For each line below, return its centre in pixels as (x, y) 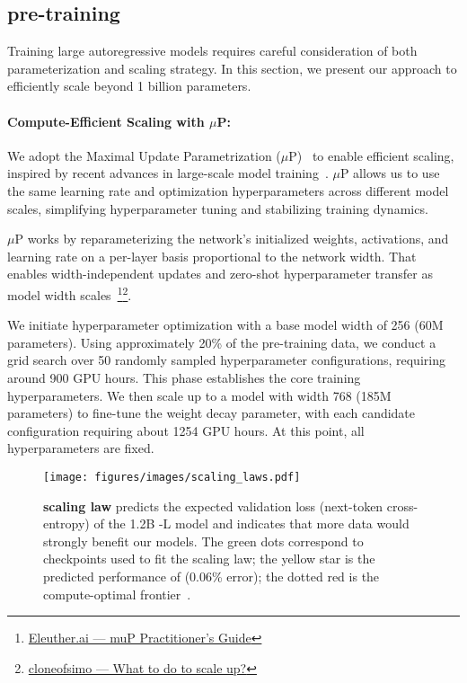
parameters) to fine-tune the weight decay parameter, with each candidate (211, 413)
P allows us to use (390, 173)
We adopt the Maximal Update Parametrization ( (144, 155)
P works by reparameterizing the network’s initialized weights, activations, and (232, 239)
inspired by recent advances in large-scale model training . (168, 173)
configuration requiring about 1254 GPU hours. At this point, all (186, 430)
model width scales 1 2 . (70, 293)
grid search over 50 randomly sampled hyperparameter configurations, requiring (226, 360)
